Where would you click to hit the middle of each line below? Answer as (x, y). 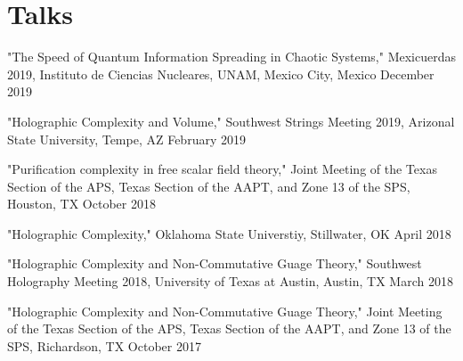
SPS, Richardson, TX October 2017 (104, 345)
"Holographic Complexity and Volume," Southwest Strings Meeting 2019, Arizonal (231, 121)
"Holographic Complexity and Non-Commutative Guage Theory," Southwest (215, 263)
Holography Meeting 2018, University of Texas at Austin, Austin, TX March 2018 (230, 281)
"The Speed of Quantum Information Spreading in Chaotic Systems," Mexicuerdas (231, 57)
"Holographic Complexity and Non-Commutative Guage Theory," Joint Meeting (225, 311)
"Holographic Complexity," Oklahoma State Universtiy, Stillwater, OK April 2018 (229, 233)
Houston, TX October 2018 (81, 204)
